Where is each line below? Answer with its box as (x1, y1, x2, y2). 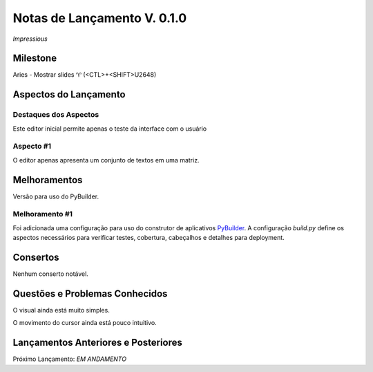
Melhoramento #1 (12, 210, 73, 219)
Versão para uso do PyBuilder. (12, 192, 99, 201)
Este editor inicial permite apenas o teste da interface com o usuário (12, 124, 207, 133)
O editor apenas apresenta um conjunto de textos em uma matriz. (12, 156, 200, 164)
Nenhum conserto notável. (12, 270, 89, 278)
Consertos (12, 252, 59, 263)
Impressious (12, 35, 48, 43)
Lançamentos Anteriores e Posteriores (12, 337, 183, 348)
